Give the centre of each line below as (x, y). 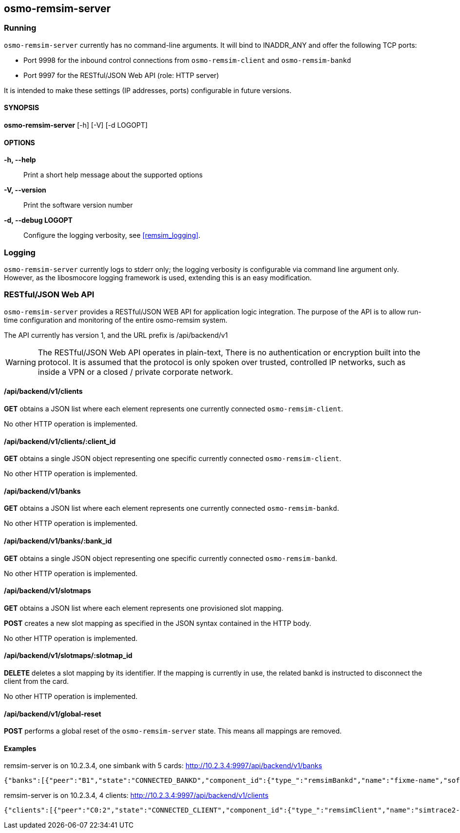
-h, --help (20, 160)
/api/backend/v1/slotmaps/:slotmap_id (68, 656)
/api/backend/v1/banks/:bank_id (58, 541)
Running (20, 28)
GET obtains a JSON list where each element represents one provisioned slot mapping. (144, 608)
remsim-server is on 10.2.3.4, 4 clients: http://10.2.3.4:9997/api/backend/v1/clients (136, 795)
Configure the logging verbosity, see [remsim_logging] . (112, 235)
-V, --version (25, 190)
